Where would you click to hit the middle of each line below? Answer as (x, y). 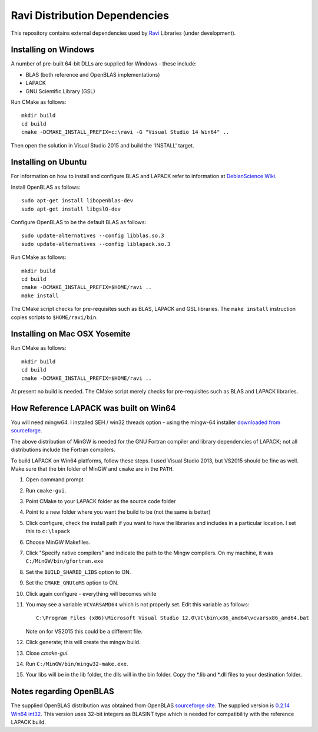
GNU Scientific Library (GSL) (60, 91)
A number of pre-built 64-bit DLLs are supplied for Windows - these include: (104, 64)
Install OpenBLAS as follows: (46, 187)
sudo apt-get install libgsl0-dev (71, 209)
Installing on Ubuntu (49, 162)
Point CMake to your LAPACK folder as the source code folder (101, 501)
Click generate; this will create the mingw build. (83, 642)
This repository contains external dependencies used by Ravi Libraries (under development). (123, 33)
